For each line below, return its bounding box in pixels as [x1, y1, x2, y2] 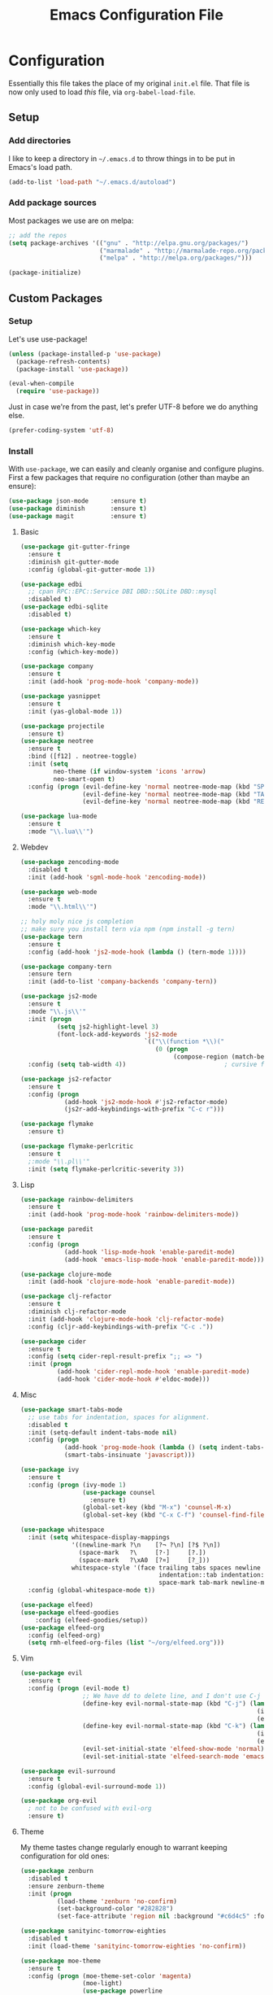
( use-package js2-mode [19, 993, 97, 1001]
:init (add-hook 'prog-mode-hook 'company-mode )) [28, 678, 199, 686]
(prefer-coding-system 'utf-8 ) [8, 426, 115, 434]
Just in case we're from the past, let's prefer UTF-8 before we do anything [8, 402, 258, 412]
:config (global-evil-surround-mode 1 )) [28, 1782, 167, 1791]
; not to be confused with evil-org [28, 1805, 152, 1813]
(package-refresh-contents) [15, 357, 111, 365]
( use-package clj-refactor [19, 1292, 112, 1301]
